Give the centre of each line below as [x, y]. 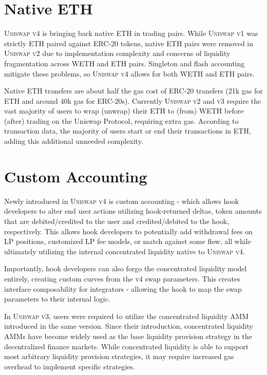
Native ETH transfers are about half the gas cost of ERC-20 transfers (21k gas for [133, 91]
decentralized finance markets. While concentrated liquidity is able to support [127, 346]
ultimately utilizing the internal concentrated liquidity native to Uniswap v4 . [125, 251]
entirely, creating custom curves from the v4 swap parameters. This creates [122, 278]
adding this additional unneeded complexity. [74, 141]
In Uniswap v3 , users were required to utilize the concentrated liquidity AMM [127, 316]
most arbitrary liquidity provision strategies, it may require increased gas [119, 356]
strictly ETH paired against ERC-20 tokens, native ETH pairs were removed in [129, 43]
